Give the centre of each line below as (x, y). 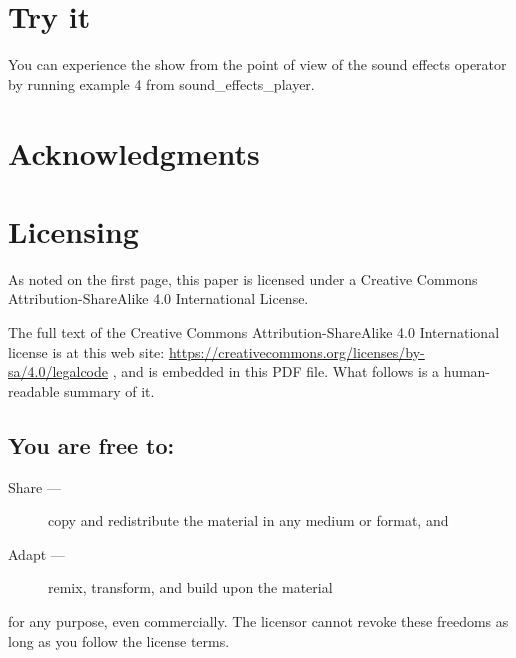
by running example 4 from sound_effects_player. (161, 83)
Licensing (73, 230)
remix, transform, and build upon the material (190, 587)
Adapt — (36, 553)
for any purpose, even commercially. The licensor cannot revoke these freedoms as (258, 620)
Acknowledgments (134, 152)
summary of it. (109, 390)
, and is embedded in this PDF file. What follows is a (276, 371)
